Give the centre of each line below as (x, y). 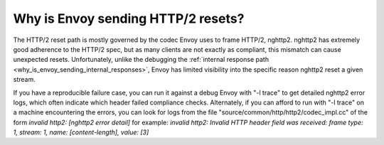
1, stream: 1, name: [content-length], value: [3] (81, 132)
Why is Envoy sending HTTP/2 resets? (129, 18)
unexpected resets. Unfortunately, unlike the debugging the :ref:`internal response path (141, 60)
